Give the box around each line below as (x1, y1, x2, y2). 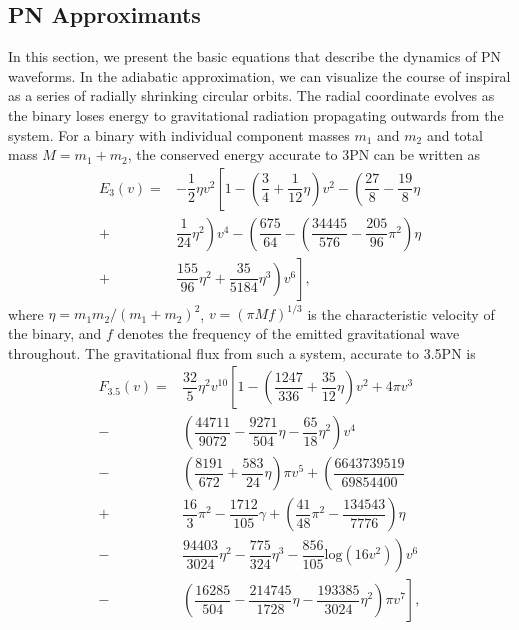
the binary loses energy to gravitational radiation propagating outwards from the (8, 104, 504, 125)
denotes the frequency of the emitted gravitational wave (117, 322, 460, 343)
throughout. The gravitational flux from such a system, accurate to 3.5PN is (8, 342, 476, 363)
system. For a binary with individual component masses (8, 124, 350, 145)
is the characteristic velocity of (307, 303, 495, 324)
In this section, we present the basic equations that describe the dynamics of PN (8, 46, 502, 67)
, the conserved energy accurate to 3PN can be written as (127, 144, 481, 165)
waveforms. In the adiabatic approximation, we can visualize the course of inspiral (8, 65, 511, 86)
